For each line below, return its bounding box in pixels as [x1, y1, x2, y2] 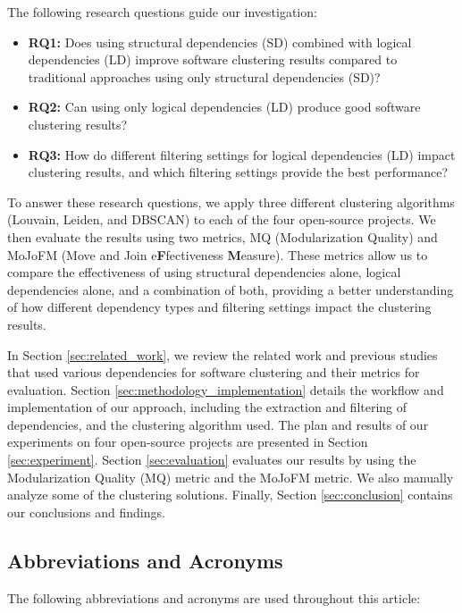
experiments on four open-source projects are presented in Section [7, 432, 368, 451]
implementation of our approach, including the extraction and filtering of [7, 398, 407, 416]
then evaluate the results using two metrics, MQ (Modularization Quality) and [7, 227, 438, 246]
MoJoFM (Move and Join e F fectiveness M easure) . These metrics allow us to [7, 245, 428, 264]
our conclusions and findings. [7, 502, 165, 521]
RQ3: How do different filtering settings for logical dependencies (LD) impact [28, 145, 456, 164]
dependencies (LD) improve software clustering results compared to [28, 50, 398, 69]
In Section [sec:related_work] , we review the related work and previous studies [7, 345, 438, 364]
